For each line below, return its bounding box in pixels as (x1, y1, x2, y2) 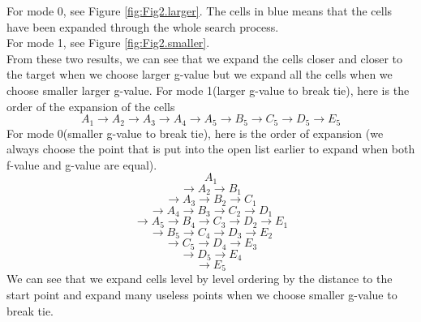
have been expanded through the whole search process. (6, 18, 279, 35)
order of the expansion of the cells (6, 97, 175, 114)
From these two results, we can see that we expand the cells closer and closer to (6, 49, 403, 67)
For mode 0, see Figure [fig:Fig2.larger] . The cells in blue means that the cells (6, 2, 393, 19)
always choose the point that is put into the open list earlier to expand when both (6, 140, 415, 157)
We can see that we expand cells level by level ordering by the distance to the (6, 270, 393, 287)
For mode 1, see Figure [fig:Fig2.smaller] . (6, 34, 210, 51)
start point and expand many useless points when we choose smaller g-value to (6, 286, 397, 303)
